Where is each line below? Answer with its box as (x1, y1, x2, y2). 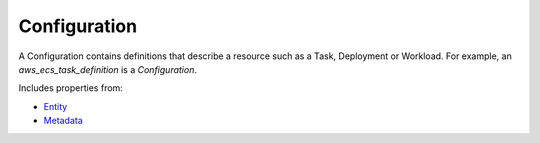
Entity (43, 100, 68, 112)
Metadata (43, 115, 84, 127)
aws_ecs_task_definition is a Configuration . (18, 63, 197, 75)
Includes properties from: (18, 82, 124, 94)
